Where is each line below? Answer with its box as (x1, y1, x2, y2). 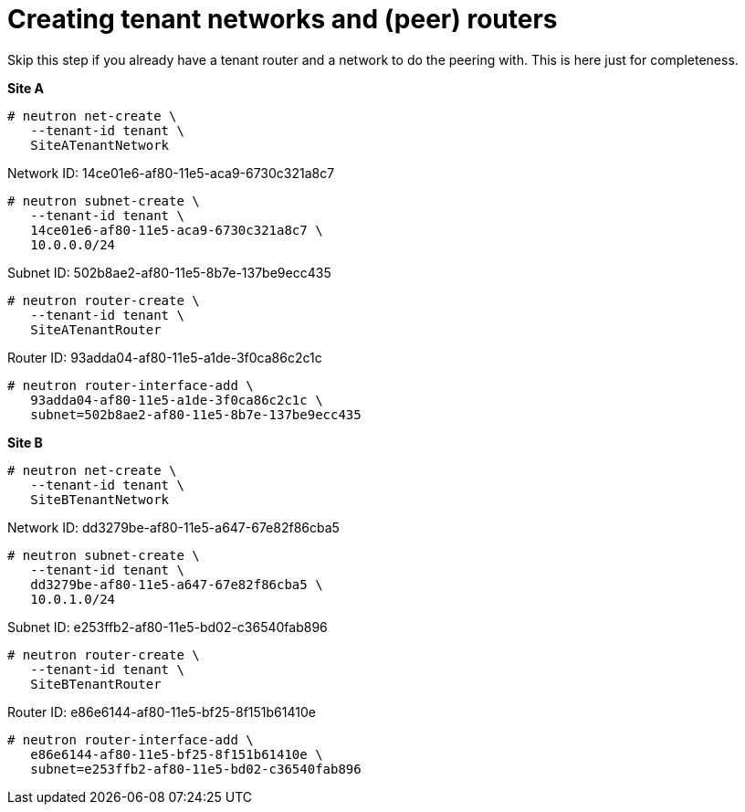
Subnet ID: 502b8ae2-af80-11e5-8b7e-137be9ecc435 (7, 264, 331, 280)
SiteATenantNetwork (30, 137, 170, 153)
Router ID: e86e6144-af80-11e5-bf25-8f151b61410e (7, 703, 316, 720)
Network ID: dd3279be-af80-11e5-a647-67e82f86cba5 (7, 519, 340, 535)
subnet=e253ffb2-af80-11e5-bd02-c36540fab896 (30, 761, 362, 776)
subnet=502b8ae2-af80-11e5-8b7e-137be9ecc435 (30, 406, 362, 422)
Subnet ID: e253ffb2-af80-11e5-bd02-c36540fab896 (7, 618, 328, 635)
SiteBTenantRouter (30, 676, 162, 691)
